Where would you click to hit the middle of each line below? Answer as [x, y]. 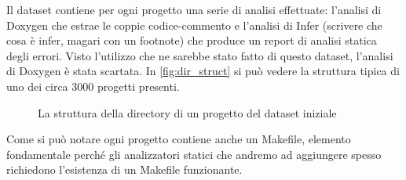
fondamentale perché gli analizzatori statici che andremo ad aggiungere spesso [194, 154]
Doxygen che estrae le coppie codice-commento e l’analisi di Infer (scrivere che [194, 25]
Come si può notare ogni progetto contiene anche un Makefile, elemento [179, 139]
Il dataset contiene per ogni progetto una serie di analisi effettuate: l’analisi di [194, 9]
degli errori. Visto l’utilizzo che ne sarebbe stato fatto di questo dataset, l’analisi [200, 55]
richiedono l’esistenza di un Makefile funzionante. [124, 169]
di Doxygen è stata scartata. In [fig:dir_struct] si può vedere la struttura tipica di [203, 71]
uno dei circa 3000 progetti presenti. [93, 86]
